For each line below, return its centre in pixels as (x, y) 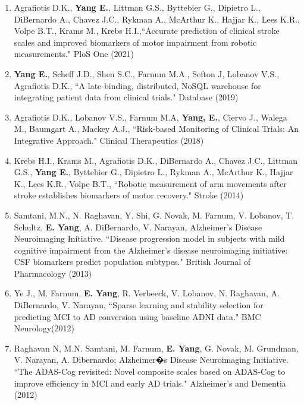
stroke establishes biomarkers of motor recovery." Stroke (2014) (129, 195)
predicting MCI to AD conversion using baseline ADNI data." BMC (137, 316)
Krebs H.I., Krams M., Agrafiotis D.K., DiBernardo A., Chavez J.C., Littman (156, 160)
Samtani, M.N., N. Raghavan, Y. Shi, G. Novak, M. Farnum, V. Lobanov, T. (154, 215)
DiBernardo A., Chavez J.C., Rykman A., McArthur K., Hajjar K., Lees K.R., (157, 19)
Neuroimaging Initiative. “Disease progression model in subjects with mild (149, 238)
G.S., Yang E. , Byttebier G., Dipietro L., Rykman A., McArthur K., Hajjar (153, 172)
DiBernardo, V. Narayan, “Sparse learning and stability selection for (139, 305)
